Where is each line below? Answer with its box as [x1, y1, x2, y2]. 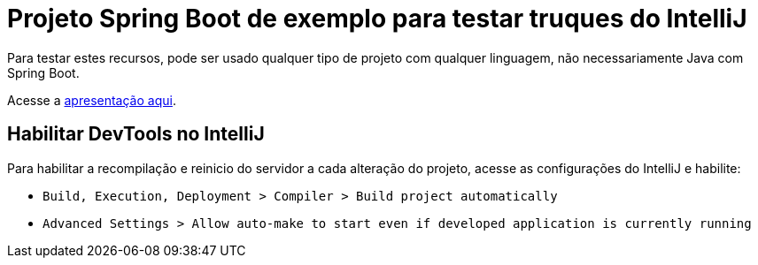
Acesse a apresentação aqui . [7, 92, 176, 108]
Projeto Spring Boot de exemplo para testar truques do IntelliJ [7, 4, 747, 34]
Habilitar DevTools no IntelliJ [7, 123, 265, 146]
